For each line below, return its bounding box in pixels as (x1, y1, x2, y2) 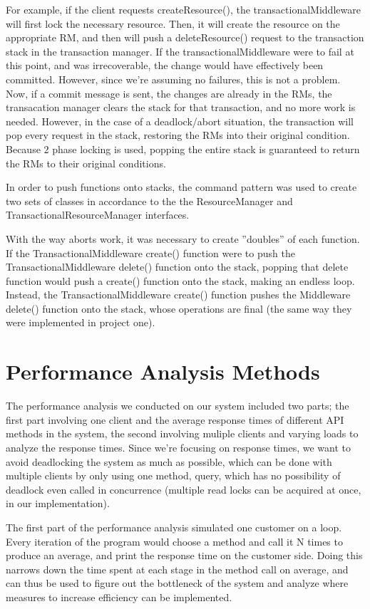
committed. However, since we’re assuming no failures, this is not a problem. (6, 71, 341, 86)
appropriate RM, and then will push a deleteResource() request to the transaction (6, 30, 364, 45)
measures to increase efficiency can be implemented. (6, 589, 232, 604)
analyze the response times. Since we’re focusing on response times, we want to (6, 439, 351, 454)
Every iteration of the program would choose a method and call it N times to (6, 533, 343, 548)
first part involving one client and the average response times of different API (6, 412, 344, 427)
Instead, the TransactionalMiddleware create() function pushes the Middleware (6, 287, 351, 302)
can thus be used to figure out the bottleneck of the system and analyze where (6, 576, 349, 590)
